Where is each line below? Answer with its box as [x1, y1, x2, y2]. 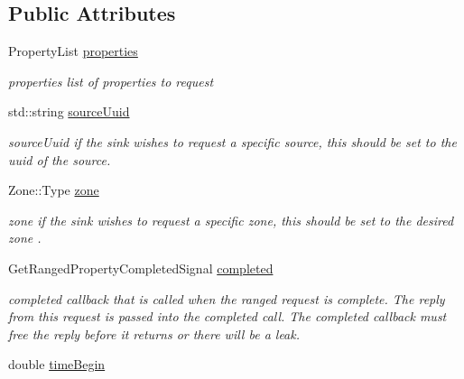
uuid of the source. [8, 150, 111, 169]
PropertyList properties [8, 42, 138, 60]
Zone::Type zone [8, 180, 99, 199]
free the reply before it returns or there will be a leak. [8, 324, 301, 343]
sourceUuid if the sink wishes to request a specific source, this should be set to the [8, 132, 457, 151]
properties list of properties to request [8, 71, 214, 90]
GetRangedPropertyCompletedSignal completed [8, 258, 274, 277]
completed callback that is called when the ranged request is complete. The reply [8, 289, 445, 308]
